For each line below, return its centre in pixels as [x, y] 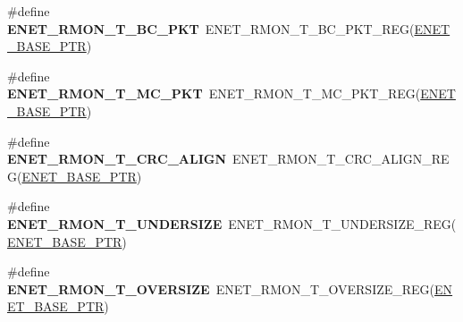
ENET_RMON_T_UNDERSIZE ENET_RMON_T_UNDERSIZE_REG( [232, 223]
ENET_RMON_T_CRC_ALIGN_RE [341, 159]
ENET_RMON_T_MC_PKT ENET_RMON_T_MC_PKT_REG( [214, 93]
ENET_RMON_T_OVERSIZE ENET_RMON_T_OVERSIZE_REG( [221, 288]
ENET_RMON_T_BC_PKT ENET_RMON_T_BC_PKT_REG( [211, 28]
